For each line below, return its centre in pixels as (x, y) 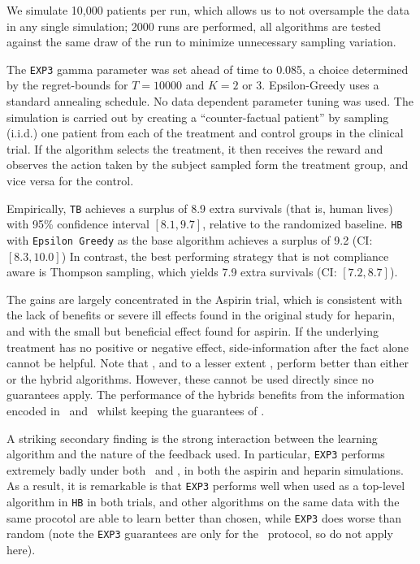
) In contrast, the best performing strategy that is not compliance (225, 256)
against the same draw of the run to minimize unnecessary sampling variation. (201, 42)
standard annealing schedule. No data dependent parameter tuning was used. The (210, 101)
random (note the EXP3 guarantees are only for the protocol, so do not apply (200, 534)
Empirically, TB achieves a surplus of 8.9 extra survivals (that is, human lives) (200, 208)
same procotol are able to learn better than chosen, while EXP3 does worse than (204, 517)
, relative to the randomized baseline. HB (303, 224)
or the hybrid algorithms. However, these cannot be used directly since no (190, 378)
